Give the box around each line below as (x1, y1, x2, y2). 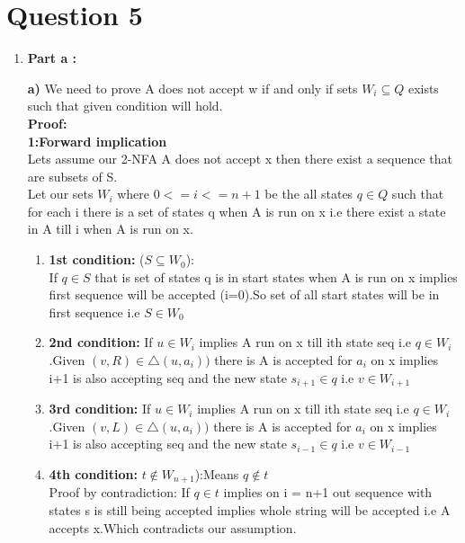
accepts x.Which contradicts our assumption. (49, 518, 297, 537)
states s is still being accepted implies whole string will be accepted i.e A (49, 500, 451, 519)
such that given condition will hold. (27, 96, 223, 115)
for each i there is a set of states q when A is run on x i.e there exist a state (27, 201, 446, 220)
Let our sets (27, 184, 94, 203)
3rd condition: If (49, 399, 151, 418)
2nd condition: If (49, 333, 153, 352)
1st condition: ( (49, 250, 145, 269)
